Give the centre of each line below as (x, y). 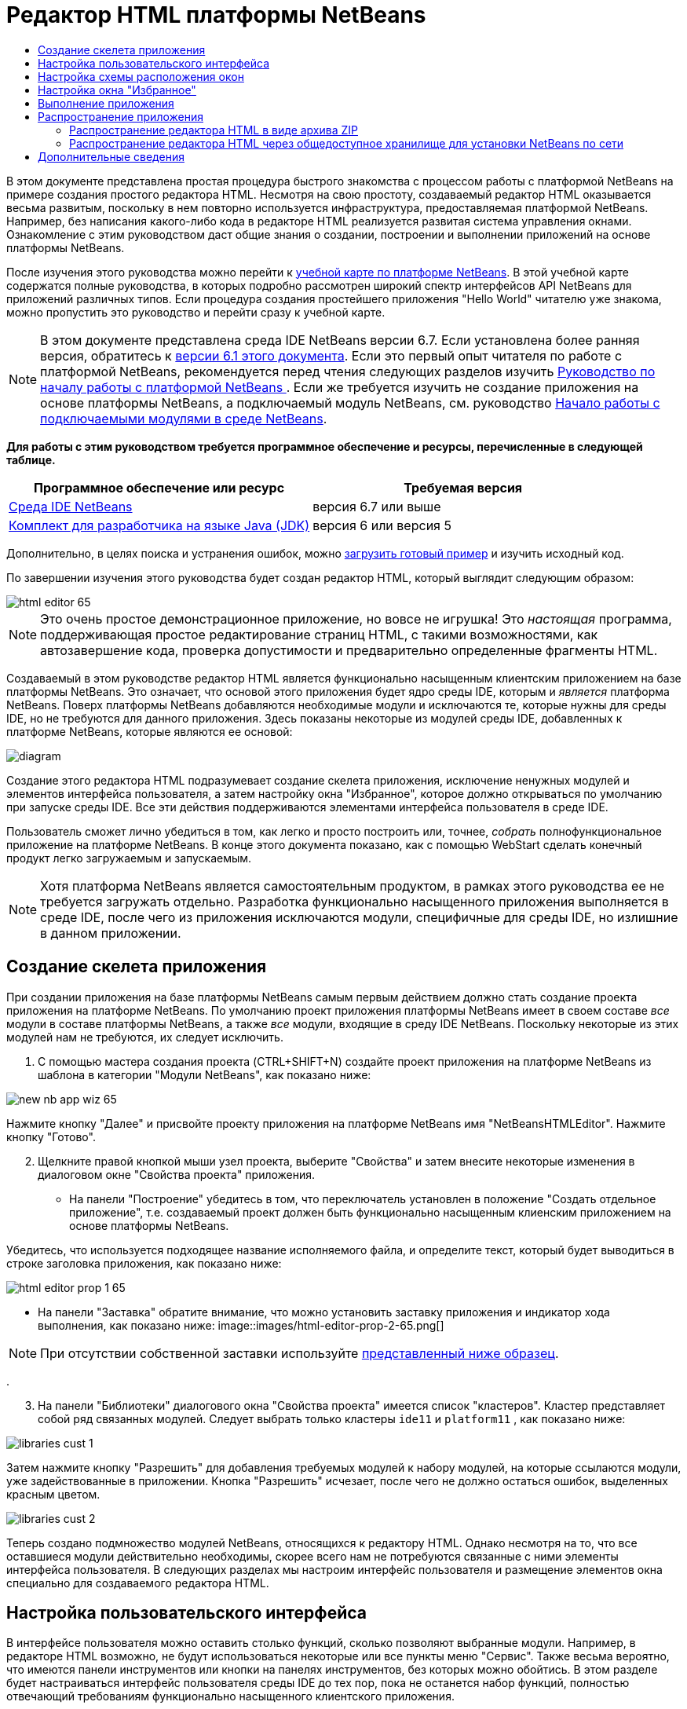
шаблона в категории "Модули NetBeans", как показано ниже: (205, 1074)
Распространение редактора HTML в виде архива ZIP (214, 130)
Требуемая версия (463, 487)
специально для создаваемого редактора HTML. (138, 1583)
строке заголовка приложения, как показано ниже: (144, 1263)
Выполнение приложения (106, 103)
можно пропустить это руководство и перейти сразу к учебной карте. (196, 312)
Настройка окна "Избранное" (117, 90)
